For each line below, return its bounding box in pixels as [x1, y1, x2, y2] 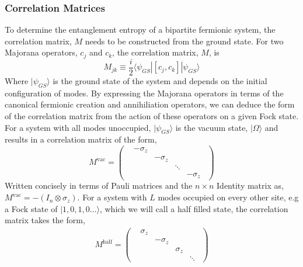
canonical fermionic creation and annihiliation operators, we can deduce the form [5, 98, 295, 110]
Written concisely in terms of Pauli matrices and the [5, 179, 193, 192]
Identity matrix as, [217, 179, 284, 192]
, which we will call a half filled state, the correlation [99, 202, 288, 214]
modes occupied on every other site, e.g [158, 191, 299, 203]
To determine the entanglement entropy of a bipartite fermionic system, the [5, 23, 276, 36]
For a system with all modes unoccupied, [5, 121, 151, 133]
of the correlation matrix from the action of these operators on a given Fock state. [5, 109, 299, 122]
